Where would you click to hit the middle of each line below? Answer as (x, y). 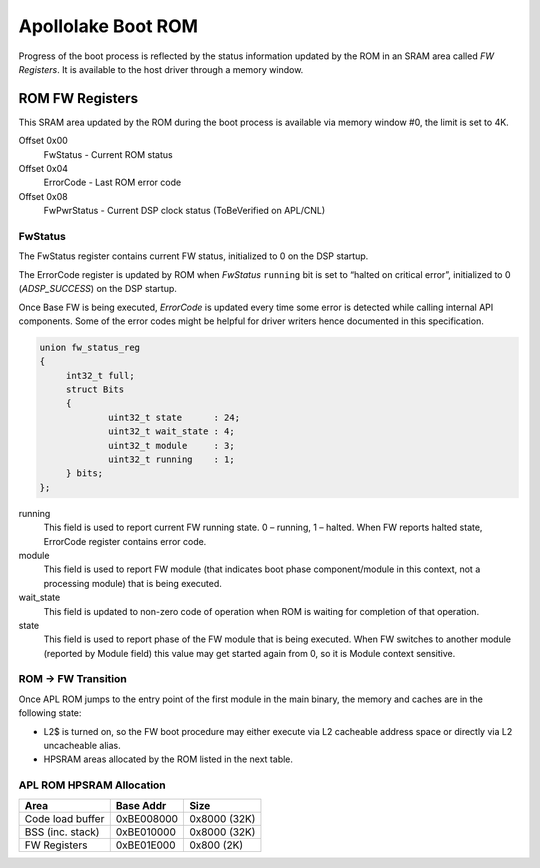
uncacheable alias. (82, 745)
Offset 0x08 (43, 196)
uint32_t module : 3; (171, 445)
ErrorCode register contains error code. (125, 541)
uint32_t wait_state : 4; (171, 431)
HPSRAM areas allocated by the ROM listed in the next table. (168, 759)
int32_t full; (100, 375)
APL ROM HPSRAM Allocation (92, 785)
